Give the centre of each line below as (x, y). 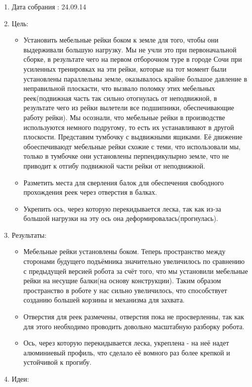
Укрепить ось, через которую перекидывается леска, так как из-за (122, 208)
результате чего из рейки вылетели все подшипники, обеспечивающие (129, 107)
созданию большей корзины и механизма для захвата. (104, 300)
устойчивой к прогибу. (58, 362)
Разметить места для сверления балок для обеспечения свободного (124, 182)
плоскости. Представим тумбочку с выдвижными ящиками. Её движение (133, 137)
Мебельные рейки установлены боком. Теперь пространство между (125, 251)
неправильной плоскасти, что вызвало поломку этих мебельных (119, 88)
